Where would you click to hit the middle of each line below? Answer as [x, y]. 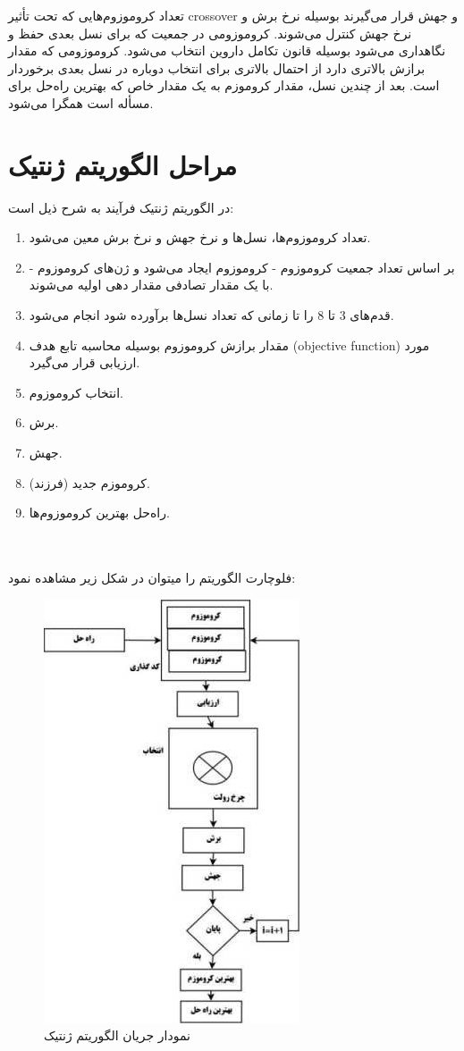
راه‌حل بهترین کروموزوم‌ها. [99, 513]
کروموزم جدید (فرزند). [89, 482]
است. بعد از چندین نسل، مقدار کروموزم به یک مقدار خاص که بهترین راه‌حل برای [224, 85]
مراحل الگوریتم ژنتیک [123, 164]
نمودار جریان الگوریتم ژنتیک [117, 1035]
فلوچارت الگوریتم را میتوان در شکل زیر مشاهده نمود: [152, 577]
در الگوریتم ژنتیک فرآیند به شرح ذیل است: [121, 207]
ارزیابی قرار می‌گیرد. [84, 362]
